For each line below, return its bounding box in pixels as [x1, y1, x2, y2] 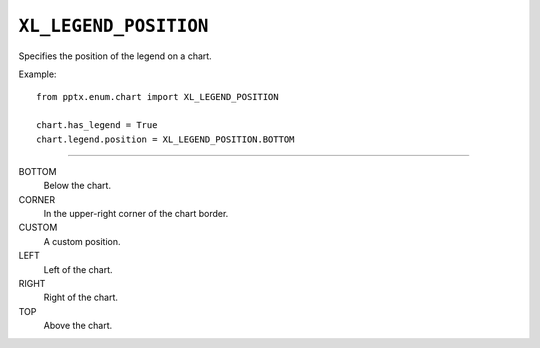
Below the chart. [43, 180, 112, 192]
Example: [18, 68, 57, 80]
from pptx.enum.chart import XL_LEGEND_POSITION [36, 91, 279, 103]
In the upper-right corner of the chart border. [43, 208, 229, 220]
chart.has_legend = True [36, 120, 158, 131]
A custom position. [43, 235, 121, 247]
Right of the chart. [43, 291, 119, 304]
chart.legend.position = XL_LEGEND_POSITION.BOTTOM [36, 133, 295, 145]
